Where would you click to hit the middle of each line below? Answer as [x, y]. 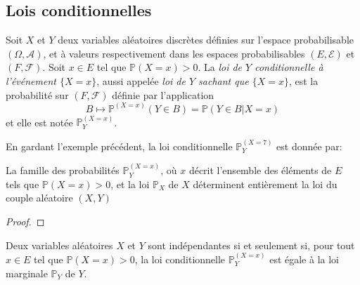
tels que [22, 184]
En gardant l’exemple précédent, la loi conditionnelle [119, 146]
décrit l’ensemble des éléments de [260, 170]
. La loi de [220, 67]
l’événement [31, 80]
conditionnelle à [289, 67]
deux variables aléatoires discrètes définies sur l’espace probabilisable [206, 40]
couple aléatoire [39, 198]
